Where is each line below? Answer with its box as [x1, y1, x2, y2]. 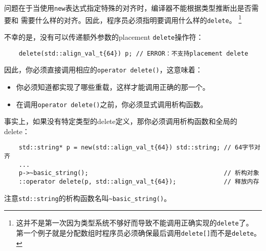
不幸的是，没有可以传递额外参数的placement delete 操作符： [4, 31, 204, 42]
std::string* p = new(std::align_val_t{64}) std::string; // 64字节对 [18, 144, 260, 152]
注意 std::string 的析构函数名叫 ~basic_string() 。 [4, 192, 171, 203]
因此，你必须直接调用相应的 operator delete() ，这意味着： [4, 64, 203, 75]
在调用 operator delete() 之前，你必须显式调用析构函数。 [16, 98, 208, 109]
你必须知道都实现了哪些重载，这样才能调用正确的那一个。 [16, 81, 210, 92]
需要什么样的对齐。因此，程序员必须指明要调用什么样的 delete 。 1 [20, 13, 242, 25]
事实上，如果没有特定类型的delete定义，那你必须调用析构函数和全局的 [4, 116, 237, 127]
